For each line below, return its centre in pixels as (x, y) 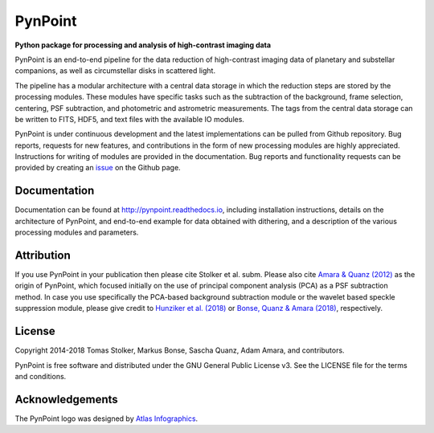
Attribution (43, 255)
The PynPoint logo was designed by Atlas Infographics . (106, 419)
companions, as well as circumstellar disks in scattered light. (115, 71)
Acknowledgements (66, 399)
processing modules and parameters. (77, 232)
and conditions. (41, 376)
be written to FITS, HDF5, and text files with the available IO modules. (130, 119)
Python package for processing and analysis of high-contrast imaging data (143, 45)
